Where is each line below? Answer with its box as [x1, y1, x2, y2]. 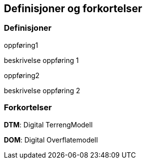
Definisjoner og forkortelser [4, 2, 142, 15]
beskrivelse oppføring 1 [4, 56, 79, 64]
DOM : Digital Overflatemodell [4, 135, 98, 144]
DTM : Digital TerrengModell [4, 120, 93, 129]
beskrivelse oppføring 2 [4, 86, 81, 95]
